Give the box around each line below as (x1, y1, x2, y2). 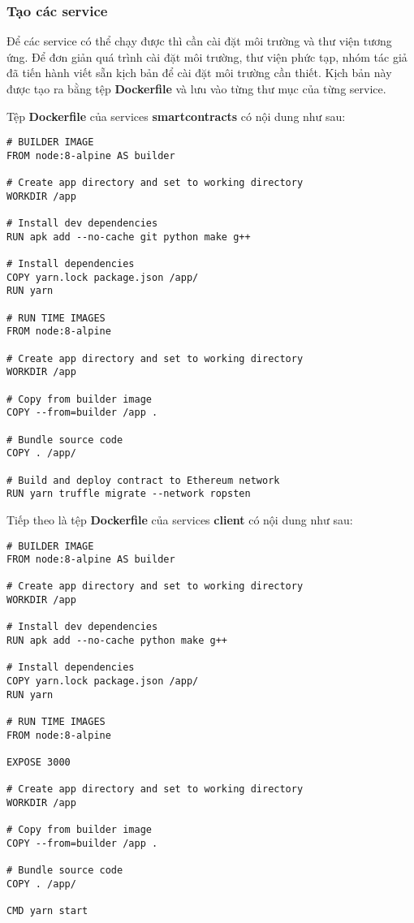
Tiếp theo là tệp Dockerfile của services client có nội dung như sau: (6, 511, 353, 528)
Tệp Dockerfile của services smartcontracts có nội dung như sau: (6, 107, 346, 124)
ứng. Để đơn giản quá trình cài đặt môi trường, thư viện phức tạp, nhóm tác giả (6, 48, 408, 65)
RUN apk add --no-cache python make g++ (6, 635, 228, 647)
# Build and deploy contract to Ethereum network (6, 474, 280, 486)
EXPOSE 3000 (6, 757, 71, 768)
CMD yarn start (6, 905, 88, 917)
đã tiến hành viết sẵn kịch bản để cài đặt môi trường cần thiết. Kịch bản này (6, 64, 392, 81)
